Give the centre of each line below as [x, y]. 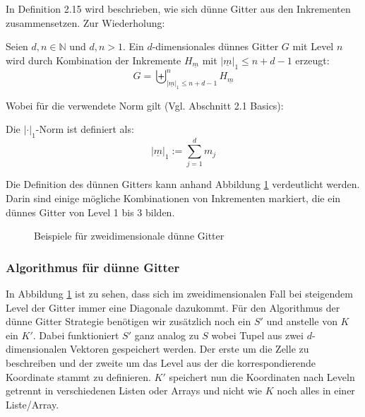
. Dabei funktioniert [76, 335]
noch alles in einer [316, 390]
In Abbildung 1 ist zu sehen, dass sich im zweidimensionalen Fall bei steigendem [179, 293]
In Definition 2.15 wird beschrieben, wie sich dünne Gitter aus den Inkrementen [178, 8]
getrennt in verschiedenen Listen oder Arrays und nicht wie [134, 390]
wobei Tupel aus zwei [257, 335]
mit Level [313, 46]
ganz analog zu [167, 335]
